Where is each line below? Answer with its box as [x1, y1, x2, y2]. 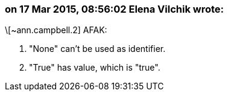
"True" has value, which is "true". [29, 62, 160, 73]
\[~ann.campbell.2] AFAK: [5, 25, 107, 36]
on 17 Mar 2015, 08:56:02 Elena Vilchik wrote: [5, 3, 224, 15]
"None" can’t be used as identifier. [29, 43, 166, 54]
